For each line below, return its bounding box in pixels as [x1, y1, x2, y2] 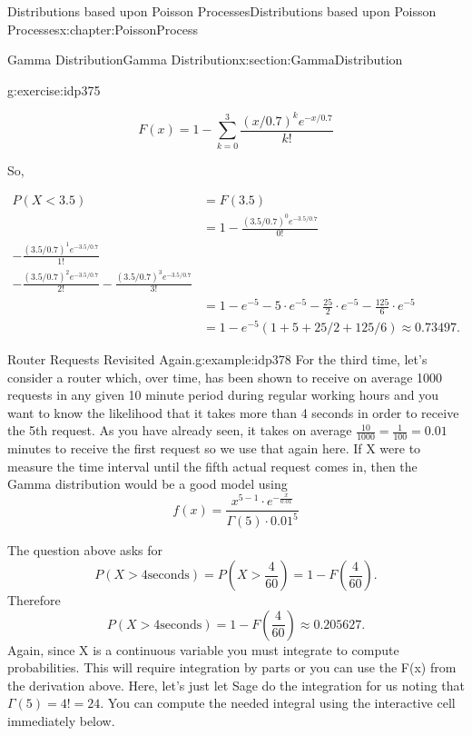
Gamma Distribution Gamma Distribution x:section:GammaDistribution [7, 50, 403, 69]
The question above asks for [7, 541, 162, 560]
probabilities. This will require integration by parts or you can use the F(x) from [7, 658, 457, 677]
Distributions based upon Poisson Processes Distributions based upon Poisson [7, 2, 437, 20]
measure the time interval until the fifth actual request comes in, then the [7, 456, 418, 475]
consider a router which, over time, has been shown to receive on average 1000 [7, 367, 443, 386]
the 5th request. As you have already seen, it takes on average [7, 421, 352, 440]
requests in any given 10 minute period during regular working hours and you [7, 385, 439, 404]
